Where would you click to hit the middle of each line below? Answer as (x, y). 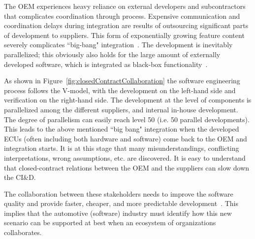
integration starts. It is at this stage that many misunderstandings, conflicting (122, 148)
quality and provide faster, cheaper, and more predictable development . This (121, 203)
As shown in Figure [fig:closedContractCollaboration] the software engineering (122, 81)
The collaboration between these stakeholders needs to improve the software (119, 193)
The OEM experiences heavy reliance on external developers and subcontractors (125, 6)
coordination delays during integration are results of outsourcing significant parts (126, 25)
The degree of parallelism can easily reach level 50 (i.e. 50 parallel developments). (127, 119)
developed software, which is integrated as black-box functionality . (106, 64)
